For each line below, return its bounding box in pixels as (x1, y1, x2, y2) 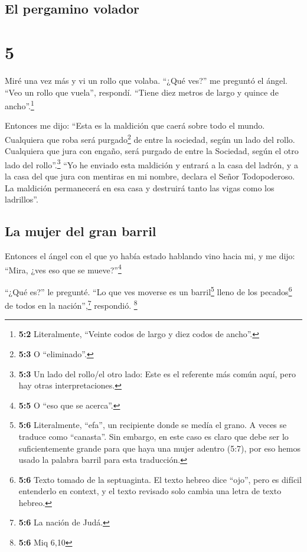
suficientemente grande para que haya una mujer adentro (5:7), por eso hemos (18, 442, 301, 454)
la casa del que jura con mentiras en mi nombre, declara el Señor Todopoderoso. (5, 170, 295, 182)
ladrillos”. (5, 193, 38, 205)
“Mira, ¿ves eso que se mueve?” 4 (5, 262, 122, 276)
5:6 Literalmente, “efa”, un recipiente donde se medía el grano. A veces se (18, 419, 287, 431)
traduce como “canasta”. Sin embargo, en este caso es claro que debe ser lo (18, 430, 289, 442)
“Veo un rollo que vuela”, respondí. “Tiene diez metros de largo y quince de (5, 86, 279, 98)
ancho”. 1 (5, 98, 34, 112)
